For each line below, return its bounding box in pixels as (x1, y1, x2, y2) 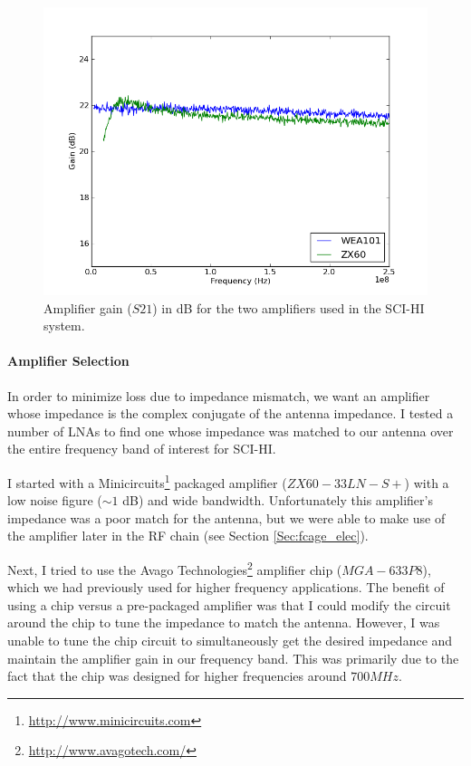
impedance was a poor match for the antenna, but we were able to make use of (7, 508, 446, 527)
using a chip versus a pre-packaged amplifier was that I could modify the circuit (7, 595, 451, 614)
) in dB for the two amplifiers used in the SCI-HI (152, 298, 425, 317)
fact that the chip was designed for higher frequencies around (7, 666, 347, 685)
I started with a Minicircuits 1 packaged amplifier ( (7, 470, 287, 492)
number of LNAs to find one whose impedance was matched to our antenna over (7, 421, 454, 440)
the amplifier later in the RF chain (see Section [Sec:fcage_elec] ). (7, 526, 369, 545)
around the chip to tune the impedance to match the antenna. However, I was (7, 613, 440, 632)
